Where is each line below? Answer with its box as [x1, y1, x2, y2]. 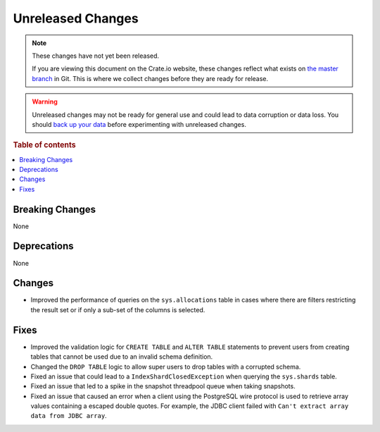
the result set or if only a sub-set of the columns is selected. [30, 305, 205, 314]
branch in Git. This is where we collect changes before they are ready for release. [32, 74, 269, 82]
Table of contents [13, 140, 77, 150]
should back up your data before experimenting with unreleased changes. [32, 120, 246, 128]
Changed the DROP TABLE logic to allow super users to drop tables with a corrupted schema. [30, 362, 301, 371]
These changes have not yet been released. [32, 51, 160, 60]
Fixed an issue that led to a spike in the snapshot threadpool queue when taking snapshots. [30, 382, 296, 390]
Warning [32, 97, 58, 106]
